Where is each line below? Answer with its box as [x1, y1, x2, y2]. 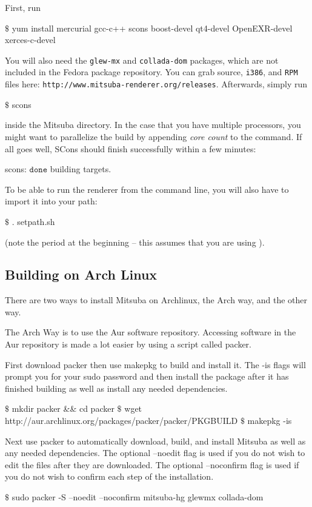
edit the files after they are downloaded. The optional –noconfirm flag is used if [5, 458, 299, 471]
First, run [5, 1, 41, 13]
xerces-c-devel [5, 33, 56, 46]
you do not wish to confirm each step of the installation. [5, 470, 214, 483]
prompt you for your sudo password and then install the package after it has [5, 370, 289, 383]
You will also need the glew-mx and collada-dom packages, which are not [5, 53, 279, 66]
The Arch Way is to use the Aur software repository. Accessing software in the [5, 326, 296, 338]
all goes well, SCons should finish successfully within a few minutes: [5, 142, 256, 155]
